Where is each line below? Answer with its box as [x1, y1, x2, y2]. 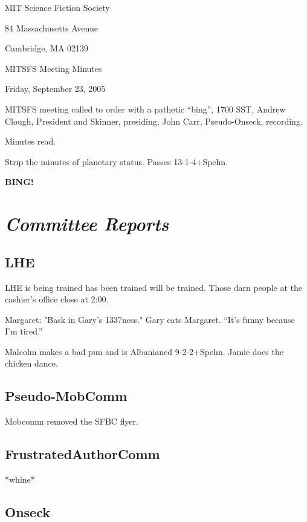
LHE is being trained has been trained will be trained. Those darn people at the [5, 281, 302, 293]
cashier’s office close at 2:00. [5, 293, 109, 305]
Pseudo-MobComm [5, 387, 128, 405]
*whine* [5, 473, 35, 486]
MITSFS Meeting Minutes [5, 62, 102, 74]
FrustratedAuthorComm [5, 445, 160, 463]
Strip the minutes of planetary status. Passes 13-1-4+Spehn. [5, 155, 228, 168]
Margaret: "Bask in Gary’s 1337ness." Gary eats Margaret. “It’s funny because [5, 313, 295, 325]
